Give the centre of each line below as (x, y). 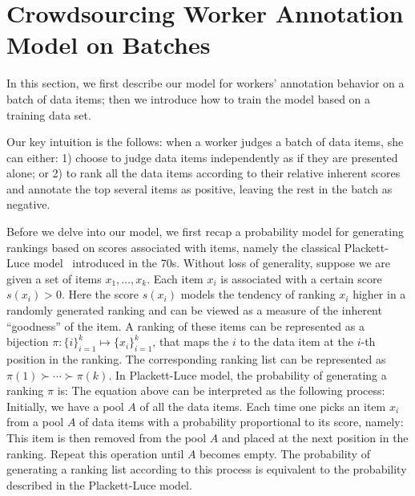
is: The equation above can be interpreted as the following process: (221, 390)
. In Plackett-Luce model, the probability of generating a (248, 374)
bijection (28, 342)
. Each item (175, 278)
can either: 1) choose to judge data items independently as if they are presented (202, 157)
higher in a (379, 294)
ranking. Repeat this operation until (95, 453)
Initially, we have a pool (65, 406)
